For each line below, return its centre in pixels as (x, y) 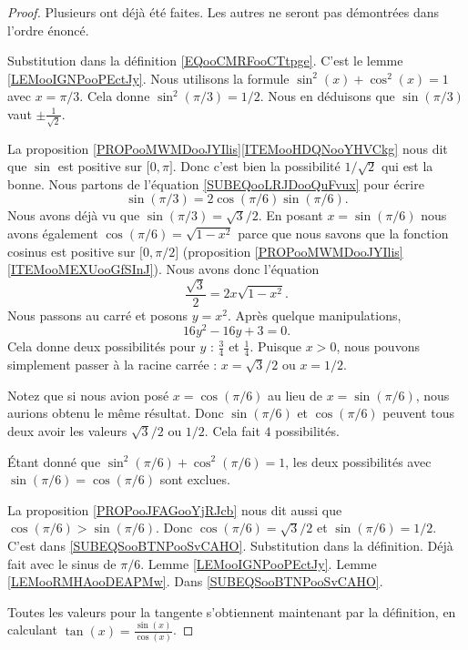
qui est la (407, 166)
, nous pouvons (378, 346)
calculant (32, 630)
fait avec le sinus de (62, 563)
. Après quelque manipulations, (314, 315)
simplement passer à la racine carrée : (112, 365)
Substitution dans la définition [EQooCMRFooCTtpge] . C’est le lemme (205, 61)
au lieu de (295, 395)
